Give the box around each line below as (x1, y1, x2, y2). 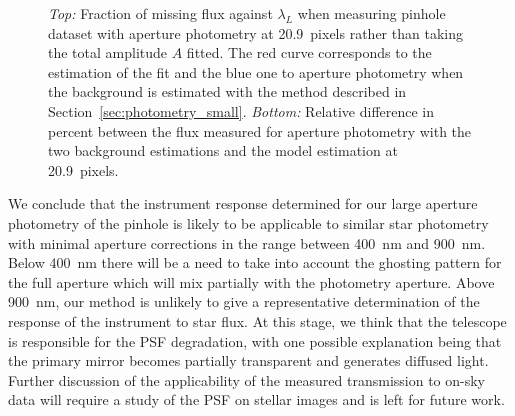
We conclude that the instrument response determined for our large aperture (8, 193, 478, 214)
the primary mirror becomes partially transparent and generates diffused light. (8, 350, 489, 371)
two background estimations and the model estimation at (48, 140, 398, 161)
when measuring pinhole (297, 3, 446, 23)
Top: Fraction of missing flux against (48, 3, 273, 23)
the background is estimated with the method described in (48, 81, 407, 102)
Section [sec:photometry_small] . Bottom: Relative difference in (48, 100, 435, 121)
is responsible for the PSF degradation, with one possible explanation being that (8, 330, 502, 351)
